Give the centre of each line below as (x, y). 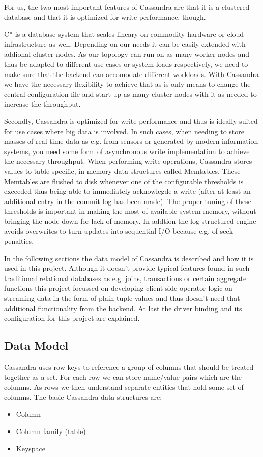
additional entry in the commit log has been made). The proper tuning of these (128, 201)
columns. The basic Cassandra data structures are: (83, 397)
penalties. (19, 241)
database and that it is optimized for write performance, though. (105, 17)
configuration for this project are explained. (72, 318)
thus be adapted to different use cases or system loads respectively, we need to (126, 64)
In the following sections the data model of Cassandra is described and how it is (129, 258)
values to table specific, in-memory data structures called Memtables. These (122, 171)
